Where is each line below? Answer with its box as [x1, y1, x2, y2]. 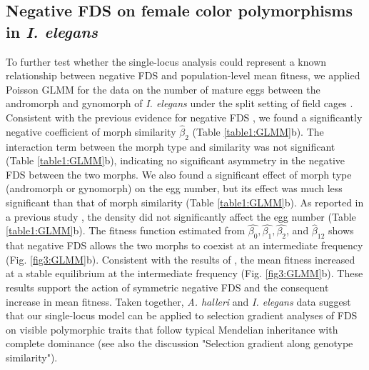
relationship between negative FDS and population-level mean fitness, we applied [6, 68, 360, 83]
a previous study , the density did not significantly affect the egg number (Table [6, 209, 356, 224]
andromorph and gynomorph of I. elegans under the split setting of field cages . [6, 96, 353, 111]
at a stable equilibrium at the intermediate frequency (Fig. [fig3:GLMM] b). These [6, 266, 363, 281]
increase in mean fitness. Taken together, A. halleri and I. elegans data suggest [6, 294, 351, 309]
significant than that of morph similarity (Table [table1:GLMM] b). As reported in [6, 194, 364, 209]
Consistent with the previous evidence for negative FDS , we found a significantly [6, 109, 363, 124]
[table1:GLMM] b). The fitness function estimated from [6, 223, 246, 238]
